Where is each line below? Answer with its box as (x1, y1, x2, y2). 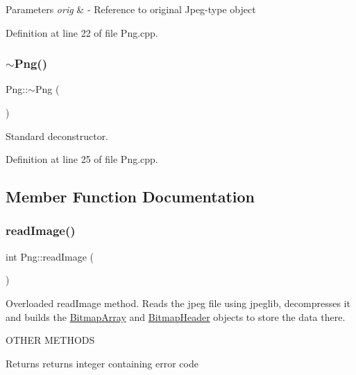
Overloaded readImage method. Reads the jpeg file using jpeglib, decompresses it (6, 295, 350, 310)
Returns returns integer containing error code (6, 356, 198, 370)
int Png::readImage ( (6, 249, 94, 263)
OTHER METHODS (6, 333, 95, 347)
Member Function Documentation (6, 186, 255, 207)
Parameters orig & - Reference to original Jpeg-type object (6, 2, 256, 16)
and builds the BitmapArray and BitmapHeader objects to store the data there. (6, 309, 346, 324)
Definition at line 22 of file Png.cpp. (6, 25, 158, 40)
